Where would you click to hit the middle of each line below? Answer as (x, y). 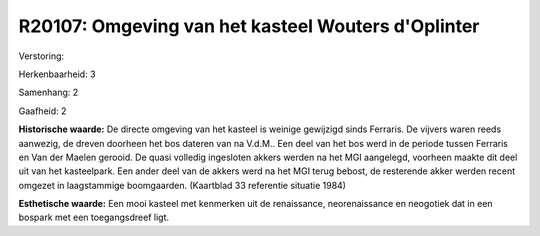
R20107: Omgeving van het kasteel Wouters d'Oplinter (249, 26)
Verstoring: (41, 56)
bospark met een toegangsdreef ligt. (94, 217)
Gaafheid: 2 (42, 111)
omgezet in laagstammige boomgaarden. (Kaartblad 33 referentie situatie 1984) (182, 185)
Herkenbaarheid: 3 (57, 74)
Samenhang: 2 (48, 92)
